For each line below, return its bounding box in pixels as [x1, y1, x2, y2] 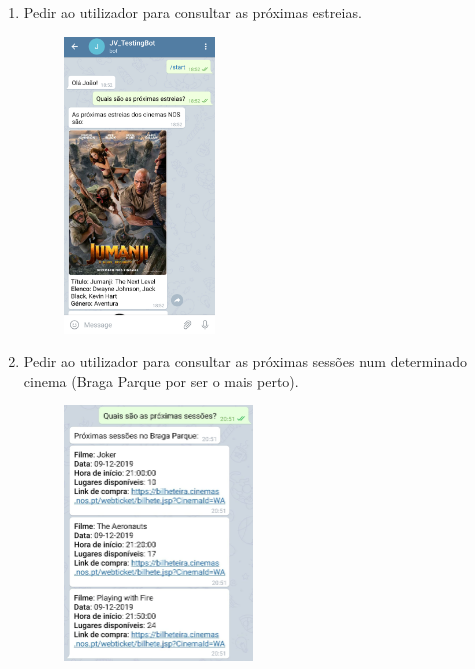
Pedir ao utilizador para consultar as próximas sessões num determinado [23, 351, 467, 372]
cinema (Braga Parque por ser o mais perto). [23, 370, 299, 391]
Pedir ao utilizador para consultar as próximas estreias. [23, 2, 362, 22]
